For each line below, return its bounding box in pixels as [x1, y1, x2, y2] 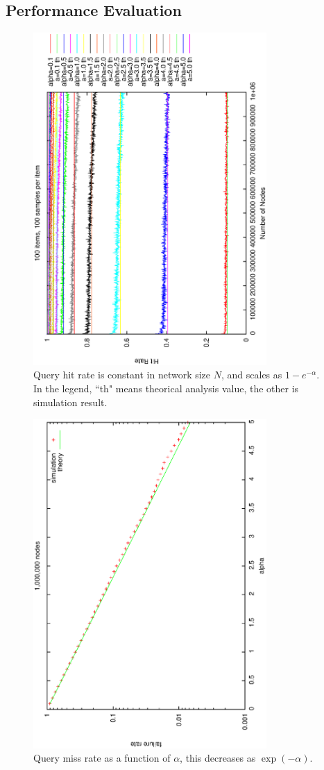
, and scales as [221, 367, 282, 382]
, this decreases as [180, 751, 256, 765]
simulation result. [33, 394, 108, 409]
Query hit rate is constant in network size [33, 367, 211, 382]
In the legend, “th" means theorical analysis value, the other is [33, 380, 299, 395]
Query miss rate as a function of [33, 751, 171, 765]
